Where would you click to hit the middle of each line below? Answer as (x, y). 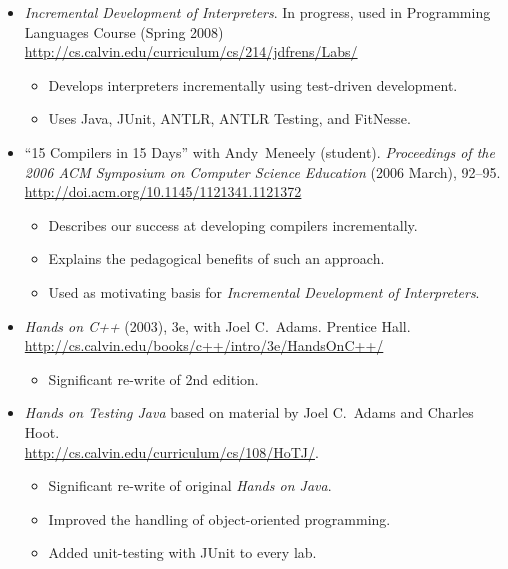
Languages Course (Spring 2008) (124, 31)
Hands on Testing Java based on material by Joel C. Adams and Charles (249, 412)
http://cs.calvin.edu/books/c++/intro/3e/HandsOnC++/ (204, 345)
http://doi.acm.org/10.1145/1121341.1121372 (163, 191)
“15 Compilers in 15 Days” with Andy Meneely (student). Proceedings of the (259, 151)
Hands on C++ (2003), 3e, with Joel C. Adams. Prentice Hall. (217, 325)
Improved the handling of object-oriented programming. (219, 518)
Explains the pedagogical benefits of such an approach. (216, 258)
